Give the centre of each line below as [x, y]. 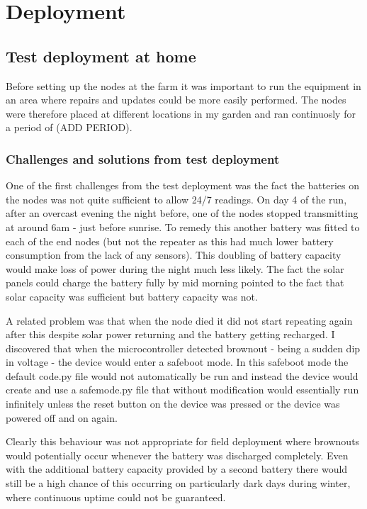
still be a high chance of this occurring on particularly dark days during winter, [178, 483]
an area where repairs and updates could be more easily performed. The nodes [176, 100]
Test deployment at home [101, 56]
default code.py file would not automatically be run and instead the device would [182, 375]
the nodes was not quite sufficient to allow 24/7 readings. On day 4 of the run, [176, 199]
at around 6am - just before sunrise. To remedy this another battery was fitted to [183, 226]
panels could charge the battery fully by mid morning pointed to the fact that [175, 283]
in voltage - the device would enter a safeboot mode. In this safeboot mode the [177, 362]
